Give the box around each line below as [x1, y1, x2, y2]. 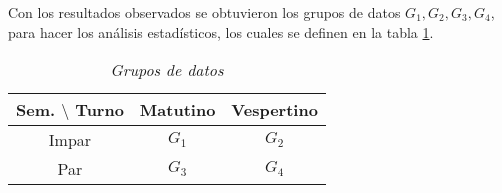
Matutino [139, 98, 216, 122]
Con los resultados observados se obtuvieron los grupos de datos [8, 2, 401, 22]
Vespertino [231, 98, 318, 122]
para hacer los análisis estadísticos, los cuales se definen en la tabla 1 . [8, 21, 434, 42]
